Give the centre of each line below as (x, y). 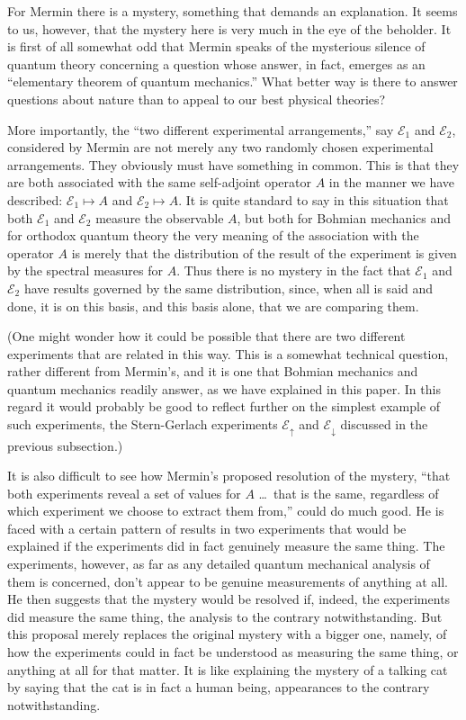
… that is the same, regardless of (349, 493)
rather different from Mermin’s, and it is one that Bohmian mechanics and (213, 371)
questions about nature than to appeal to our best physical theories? (197, 99)
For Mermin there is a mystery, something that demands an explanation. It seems (233, 11)
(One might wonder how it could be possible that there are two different (206, 336)
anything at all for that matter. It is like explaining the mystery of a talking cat (228, 669)
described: (35, 199)
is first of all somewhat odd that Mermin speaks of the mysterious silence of (216, 46)
